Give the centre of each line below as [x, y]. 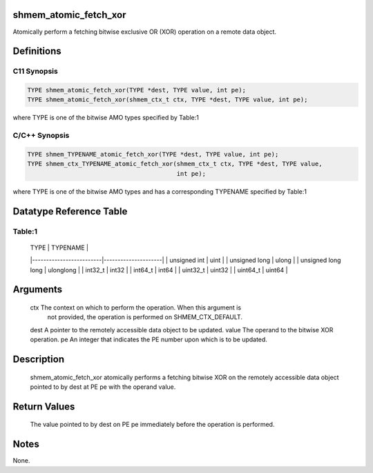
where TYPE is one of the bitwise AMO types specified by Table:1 [106, 118]
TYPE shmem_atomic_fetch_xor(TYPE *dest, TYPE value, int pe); [137, 90]
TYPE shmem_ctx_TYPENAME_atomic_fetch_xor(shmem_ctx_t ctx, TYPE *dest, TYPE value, [175, 164]
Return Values [44, 406]
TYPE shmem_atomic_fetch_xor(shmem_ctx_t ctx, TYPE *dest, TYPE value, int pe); [168, 100]
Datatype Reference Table [70, 211]
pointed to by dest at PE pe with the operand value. [103, 387]
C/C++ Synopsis [41, 136]
